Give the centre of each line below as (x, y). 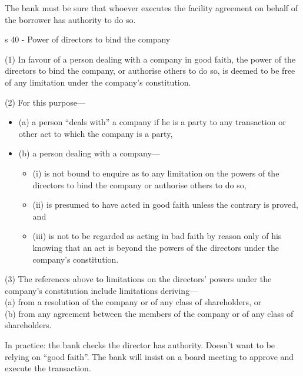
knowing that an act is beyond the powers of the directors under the (156, 247)
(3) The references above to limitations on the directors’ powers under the (138, 279)
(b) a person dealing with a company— (89, 153)
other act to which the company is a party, (96, 133)
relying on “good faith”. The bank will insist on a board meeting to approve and (149, 356)
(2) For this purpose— (45, 102)
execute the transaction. (48, 368)
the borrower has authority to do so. (70, 19)
